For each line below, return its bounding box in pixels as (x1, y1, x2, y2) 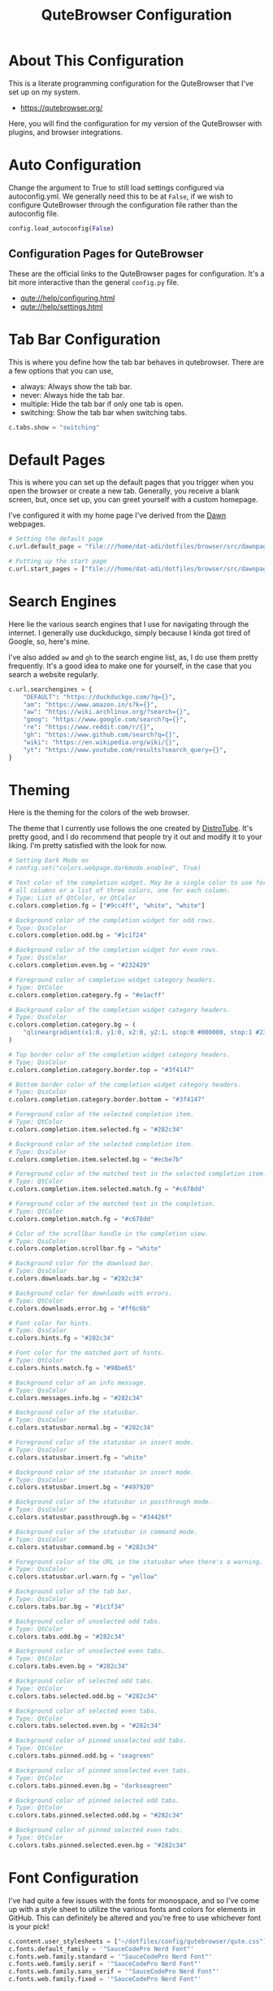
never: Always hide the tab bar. (19, 390, 124, 400)
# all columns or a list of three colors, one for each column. (8, 886, 231, 895)
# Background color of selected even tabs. (8, 1707, 158, 1715)
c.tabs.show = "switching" (8, 423, 100, 431)
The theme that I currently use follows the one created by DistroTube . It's (8, 824, 253, 834)
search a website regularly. (8, 669, 99, 679)
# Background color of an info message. (8, 1378, 148, 1387)
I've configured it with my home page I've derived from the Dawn (8, 510, 227, 520)
